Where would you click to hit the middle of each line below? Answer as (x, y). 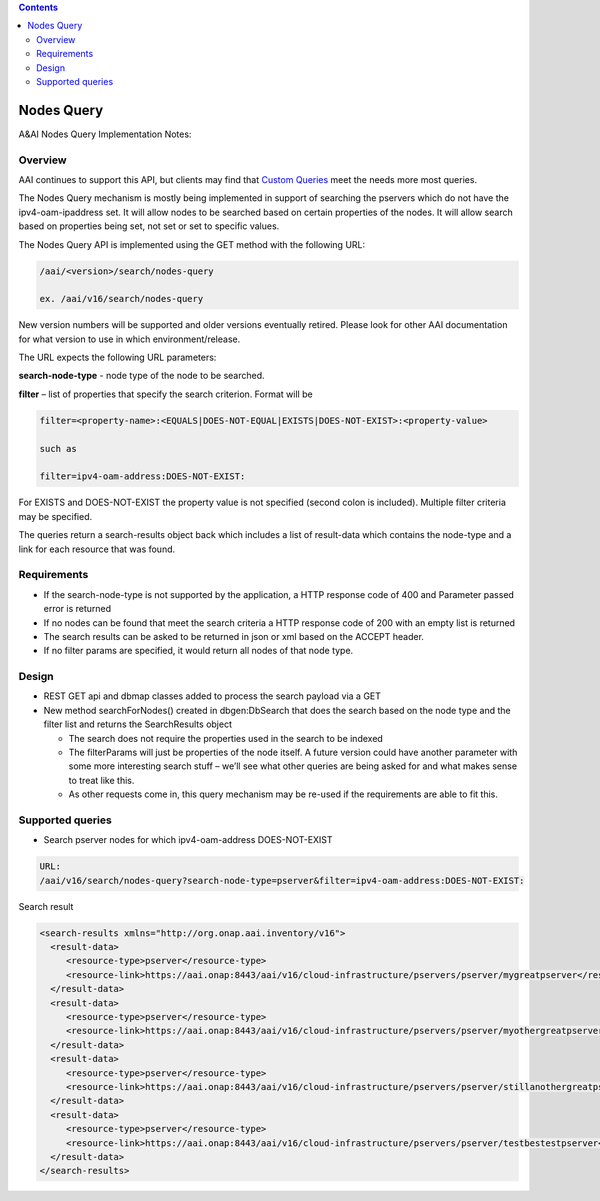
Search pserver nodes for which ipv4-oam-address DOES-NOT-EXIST (188, 840)
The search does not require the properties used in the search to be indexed (226, 738)
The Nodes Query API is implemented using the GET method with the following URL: (192, 244)
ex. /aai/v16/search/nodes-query (121, 299)
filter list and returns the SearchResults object (137, 724)
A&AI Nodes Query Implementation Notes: (105, 134)
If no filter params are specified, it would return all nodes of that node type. (198, 651)
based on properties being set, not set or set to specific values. (149, 226)
